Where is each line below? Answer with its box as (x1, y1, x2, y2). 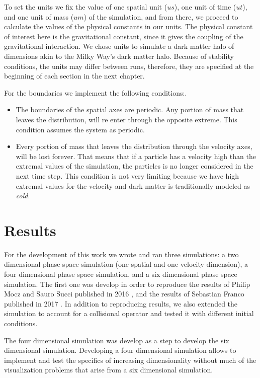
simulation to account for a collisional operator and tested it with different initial (4, 308, 254, 319)
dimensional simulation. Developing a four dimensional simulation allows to (4, 345, 236, 355)
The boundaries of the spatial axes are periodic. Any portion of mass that (16, 104, 244, 115)
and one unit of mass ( (4, 11, 74, 22)
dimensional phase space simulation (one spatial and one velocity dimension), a (4, 259, 248, 269)
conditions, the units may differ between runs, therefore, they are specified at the (4, 60, 254, 71)
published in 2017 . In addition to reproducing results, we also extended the (4, 298, 238, 309)
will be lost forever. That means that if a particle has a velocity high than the (16, 150, 256, 161)
